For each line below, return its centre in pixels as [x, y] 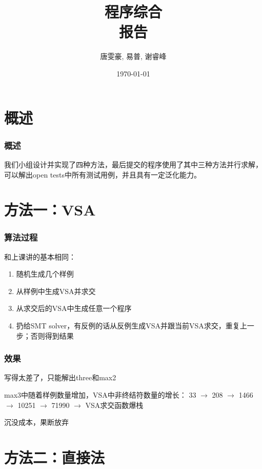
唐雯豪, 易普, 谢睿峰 [133, 56]
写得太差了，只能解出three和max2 [60, 377]
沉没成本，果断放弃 [36, 422]
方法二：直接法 [55, 457]
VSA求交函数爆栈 [114, 405]
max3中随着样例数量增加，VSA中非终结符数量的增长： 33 [100, 395]
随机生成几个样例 [45, 274]
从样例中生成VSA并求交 [56, 291]
